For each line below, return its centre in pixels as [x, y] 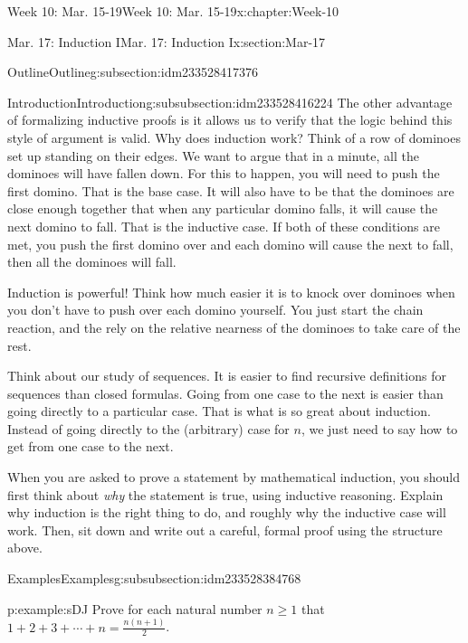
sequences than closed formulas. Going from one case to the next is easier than [225, 393]
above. [25, 548]
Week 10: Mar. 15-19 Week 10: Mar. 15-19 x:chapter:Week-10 [173, 11]
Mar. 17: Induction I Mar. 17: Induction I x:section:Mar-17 [167, 41]
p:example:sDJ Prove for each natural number [135, 608]
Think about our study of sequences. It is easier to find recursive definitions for [227, 376]
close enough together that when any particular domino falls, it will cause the [223, 208]
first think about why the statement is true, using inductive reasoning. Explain [225, 494]
